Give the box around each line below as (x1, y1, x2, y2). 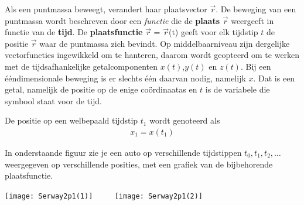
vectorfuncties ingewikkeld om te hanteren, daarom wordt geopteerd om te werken (5, 49, 300, 61)
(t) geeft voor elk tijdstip (168, 26, 258, 38)
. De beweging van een (216, 3, 296, 15)
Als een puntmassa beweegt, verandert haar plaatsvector (5, 3, 207, 15)
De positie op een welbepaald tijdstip (5, 114, 138, 127)
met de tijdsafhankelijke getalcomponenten (5, 60, 158, 72)
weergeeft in (231, 14, 274, 26)
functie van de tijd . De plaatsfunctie (5, 26, 143, 38)
